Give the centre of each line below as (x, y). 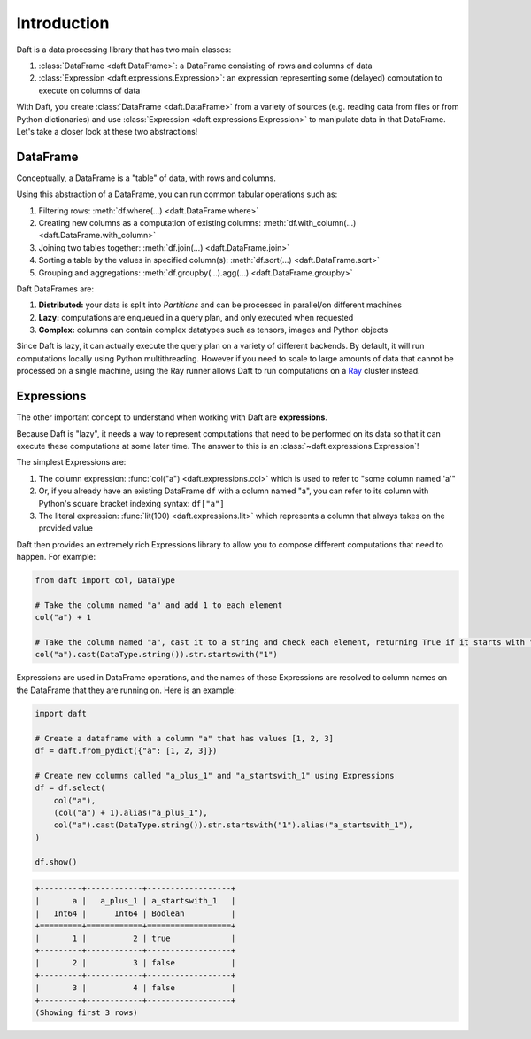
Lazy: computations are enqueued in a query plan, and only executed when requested (196, 317)
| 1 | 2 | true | (135, 938)
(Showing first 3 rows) (87, 1012)
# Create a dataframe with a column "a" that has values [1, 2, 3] (185, 738)
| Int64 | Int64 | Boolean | (135, 913)
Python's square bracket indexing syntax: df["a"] (131, 503)
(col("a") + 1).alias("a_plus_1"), (131, 812)
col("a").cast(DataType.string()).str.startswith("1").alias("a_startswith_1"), (233, 825)
